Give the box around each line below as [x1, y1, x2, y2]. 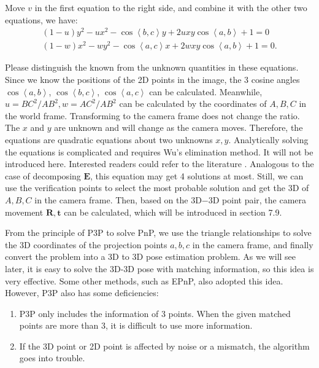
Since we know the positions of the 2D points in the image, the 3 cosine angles [5, 73, 300, 85]
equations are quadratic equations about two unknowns [5, 133, 213, 146]
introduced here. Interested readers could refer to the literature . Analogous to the [5, 157, 314, 170]
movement [5, 205, 44, 218]
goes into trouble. [19, 351, 85, 364]
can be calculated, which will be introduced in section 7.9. [64, 205, 282, 218]
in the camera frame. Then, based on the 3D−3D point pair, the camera [34, 193, 307, 206]
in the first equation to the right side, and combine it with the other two [34, 1, 307, 14]
